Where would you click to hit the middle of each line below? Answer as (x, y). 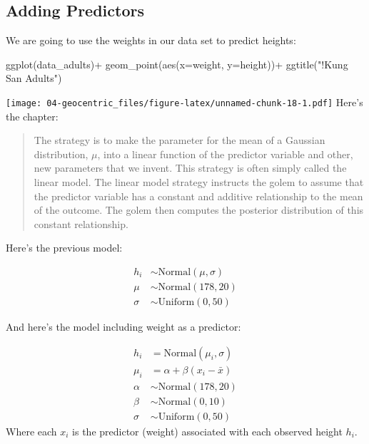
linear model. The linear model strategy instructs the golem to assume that (199, 182)
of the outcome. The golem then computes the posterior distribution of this (199, 210)
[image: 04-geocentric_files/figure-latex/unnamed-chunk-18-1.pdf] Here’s (184, 102)
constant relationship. (81, 223)
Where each (31, 431)
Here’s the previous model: (64, 248)
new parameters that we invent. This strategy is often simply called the (190, 168)
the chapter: (32, 116)
